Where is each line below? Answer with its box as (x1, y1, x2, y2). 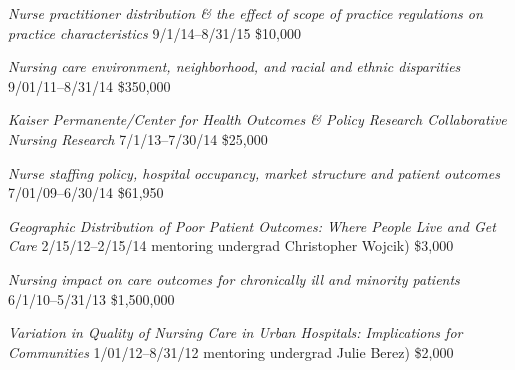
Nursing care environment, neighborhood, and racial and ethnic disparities (8, 56, 461, 77)
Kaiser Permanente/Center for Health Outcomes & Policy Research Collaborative (8, 109, 507, 130)
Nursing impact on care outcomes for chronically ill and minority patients (8, 268, 460, 289)
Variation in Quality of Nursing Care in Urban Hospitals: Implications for (8, 322, 463, 343)
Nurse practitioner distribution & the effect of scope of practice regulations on (8, 3, 483, 23)
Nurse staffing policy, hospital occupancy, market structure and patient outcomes (8, 162, 500, 183)
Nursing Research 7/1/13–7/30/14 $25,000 (8, 128, 268, 149)
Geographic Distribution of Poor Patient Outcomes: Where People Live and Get (8, 215, 496, 236)
